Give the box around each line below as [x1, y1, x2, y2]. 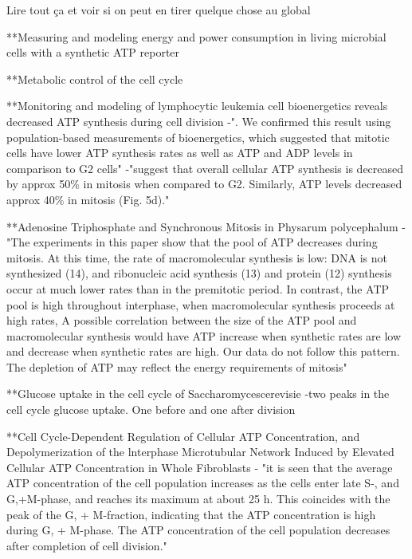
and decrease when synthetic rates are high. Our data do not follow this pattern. [6, 343, 400, 360]
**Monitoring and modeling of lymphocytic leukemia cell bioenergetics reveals [6, 97, 388, 114]
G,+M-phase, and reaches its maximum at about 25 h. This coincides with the [6, 490, 390, 507]
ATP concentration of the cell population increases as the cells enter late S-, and [6, 474, 399, 491]
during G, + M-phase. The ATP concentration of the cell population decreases [6, 522, 390, 538]
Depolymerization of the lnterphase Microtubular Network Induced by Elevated [6, 443, 394, 460]
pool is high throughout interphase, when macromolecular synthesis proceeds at [6, 296, 395, 313]
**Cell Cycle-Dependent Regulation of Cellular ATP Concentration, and [6, 427, 360, 444]
